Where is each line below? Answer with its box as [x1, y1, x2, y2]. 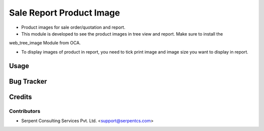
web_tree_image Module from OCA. [9, 40, 81, 46]
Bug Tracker [9, 77, 47, 85]
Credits [9, 93, 32, 101]
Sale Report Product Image [9, 7, 120, 18]
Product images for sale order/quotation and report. [21, 24, 126, 30]
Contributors [9, 108, 41, 114]
